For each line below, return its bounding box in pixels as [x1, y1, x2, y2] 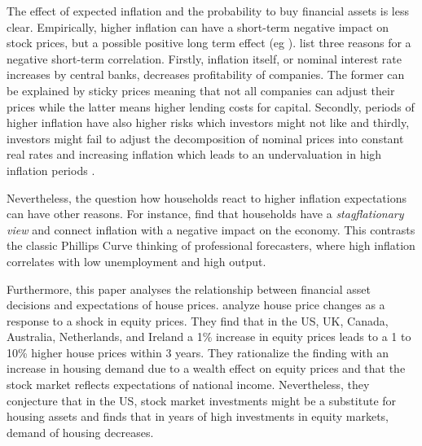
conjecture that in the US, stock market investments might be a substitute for [7, 391, 397, 409]
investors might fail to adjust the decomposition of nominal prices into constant [7, 129, 404, 146]
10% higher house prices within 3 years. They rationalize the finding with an [7, 343, 389, 361]
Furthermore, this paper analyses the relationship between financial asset [7, 280, 371, 297]
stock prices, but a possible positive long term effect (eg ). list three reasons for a [7, 34, 411, 51]
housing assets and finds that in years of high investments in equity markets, [7, 408, 389, 425]
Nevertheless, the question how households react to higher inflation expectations [7, 189, 407, 206]
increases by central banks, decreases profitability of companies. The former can [7, 66, 405, 83]
